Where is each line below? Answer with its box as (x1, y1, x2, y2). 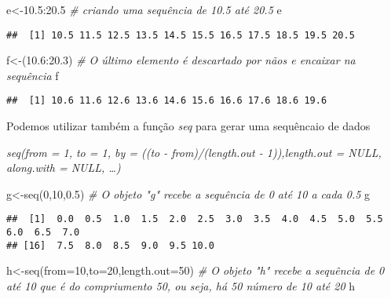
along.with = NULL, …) (6, 159, 121, 176)
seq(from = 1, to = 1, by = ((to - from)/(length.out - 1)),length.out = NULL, (6, 144, 382, 160)
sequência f (6, 67, 59, 83)
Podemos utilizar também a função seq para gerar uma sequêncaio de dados (6, 118, 371, 134)
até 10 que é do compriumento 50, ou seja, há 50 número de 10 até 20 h (6, 278, 355, 294)
